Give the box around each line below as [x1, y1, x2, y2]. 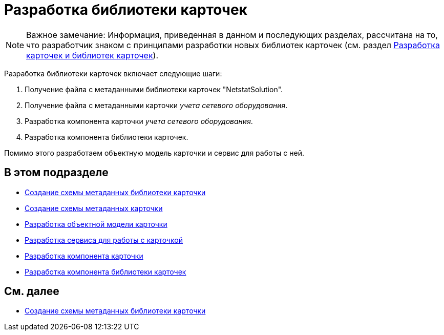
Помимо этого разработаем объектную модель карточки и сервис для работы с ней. [4, 148, 304, 157]
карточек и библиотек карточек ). [26, 50, 159, 60]
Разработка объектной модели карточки [25, 219, 167, 228]
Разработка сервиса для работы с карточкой [25, 235, 183, 244]
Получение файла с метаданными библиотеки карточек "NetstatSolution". [25, 85, 283, 94]
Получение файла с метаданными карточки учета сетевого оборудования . [25, 100, 288, 110]
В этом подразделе [4, 166, 109, 179]
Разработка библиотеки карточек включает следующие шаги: [4, 69, 222, 78]
